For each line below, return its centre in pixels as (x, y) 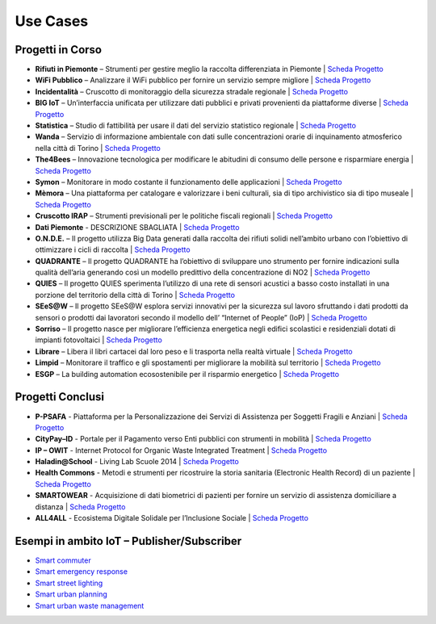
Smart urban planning (71, 594)
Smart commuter (63, 560)
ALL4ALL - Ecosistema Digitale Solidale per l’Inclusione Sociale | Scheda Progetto (172, 518)
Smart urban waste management (90, 605)
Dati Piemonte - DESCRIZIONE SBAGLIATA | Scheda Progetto (137, 227)
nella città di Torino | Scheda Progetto (98, 148)
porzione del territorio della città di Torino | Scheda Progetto (135, 295)
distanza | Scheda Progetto (80, 507)
